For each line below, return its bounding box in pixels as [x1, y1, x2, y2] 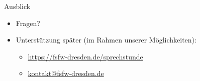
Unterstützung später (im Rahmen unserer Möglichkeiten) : [16, 34, 196, 45]
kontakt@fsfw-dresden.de [28, 68, 104, 78]
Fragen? [16, 17, 40, 28]
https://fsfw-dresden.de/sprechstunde [28, 51, 143, 61]
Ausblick [4, 1, 31, 11]
